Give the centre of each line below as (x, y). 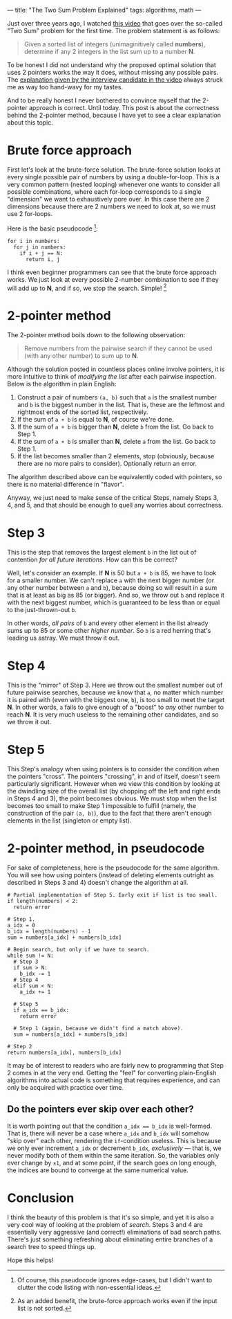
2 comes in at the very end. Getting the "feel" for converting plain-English (112, 1073)
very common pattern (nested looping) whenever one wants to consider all (114, 184)
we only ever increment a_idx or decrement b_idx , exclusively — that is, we (115, 1148)
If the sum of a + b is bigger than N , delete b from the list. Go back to (115, 427)
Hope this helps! (30, 1260)
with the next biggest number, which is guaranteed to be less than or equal (114, 602)
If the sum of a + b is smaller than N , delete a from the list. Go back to (116, 442)
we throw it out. (29, 722)
